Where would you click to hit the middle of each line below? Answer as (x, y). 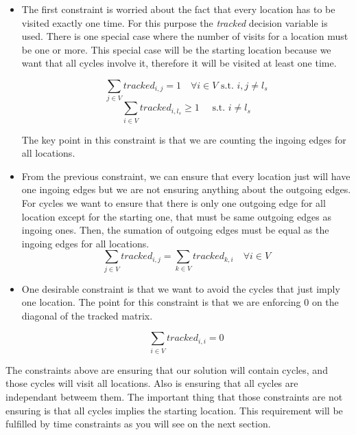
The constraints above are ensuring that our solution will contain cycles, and (167, 369)
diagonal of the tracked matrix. (87, 315)
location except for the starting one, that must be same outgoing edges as (176, 216)
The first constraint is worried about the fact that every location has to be (178, 9)
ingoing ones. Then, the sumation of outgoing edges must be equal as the (175, 230)
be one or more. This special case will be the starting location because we (176, 49)
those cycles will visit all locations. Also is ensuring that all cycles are (152, 383)
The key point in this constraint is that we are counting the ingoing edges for (184, 139)
